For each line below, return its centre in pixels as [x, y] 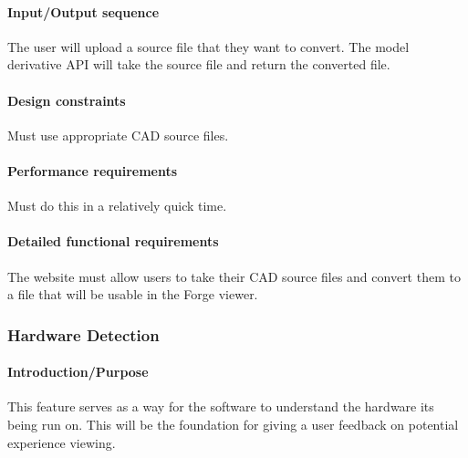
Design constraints [67, 100]
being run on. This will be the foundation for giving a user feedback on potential [233, 424]
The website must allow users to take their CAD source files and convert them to [234, 276]
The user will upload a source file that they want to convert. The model [208, 46]
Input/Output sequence [83, 11]
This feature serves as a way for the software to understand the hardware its [221, 406]
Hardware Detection [83, 334]
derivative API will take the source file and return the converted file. [199, 64]
